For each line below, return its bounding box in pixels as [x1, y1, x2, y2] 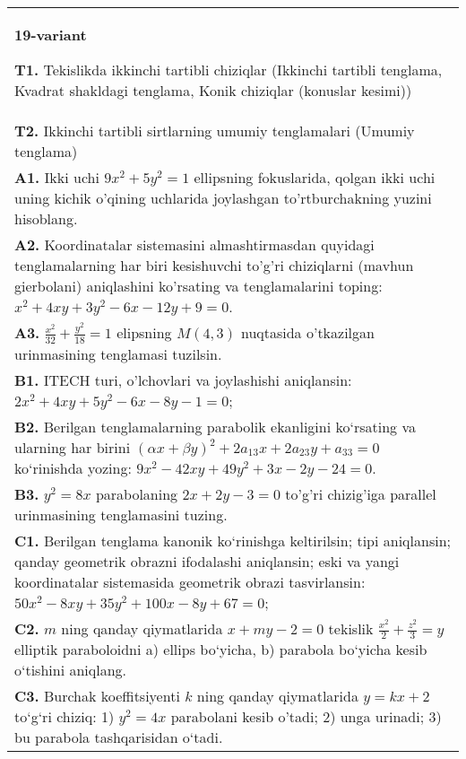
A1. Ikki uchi [14, 167, 99, 188]
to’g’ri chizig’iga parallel [285, 483, 436, 504]
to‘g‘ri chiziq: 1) [14, 706, 115, 728]
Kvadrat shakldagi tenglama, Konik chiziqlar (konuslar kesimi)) [14, 80, 412, 100]
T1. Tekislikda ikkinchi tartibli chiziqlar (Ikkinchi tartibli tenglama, [14, 59, 443, 80]
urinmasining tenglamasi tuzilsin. [14, 343, 222, 364]
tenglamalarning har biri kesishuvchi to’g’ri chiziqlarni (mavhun [14, 255, 414, 275]
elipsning [116, 322, 172, 343]
